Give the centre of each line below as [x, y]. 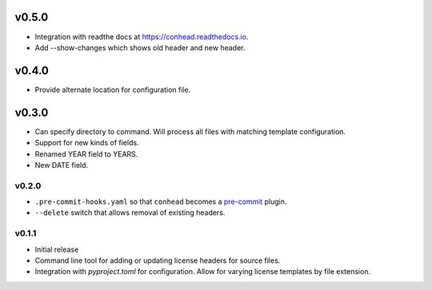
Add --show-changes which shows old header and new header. [140, 47]
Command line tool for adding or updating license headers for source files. [158, 260]
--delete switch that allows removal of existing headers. [130, 213]
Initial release [57, 249]
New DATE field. [62, 165]
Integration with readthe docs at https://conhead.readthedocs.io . [142, 37]
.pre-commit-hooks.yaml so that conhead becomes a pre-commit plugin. [161, 202]
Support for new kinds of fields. [87, 143]
